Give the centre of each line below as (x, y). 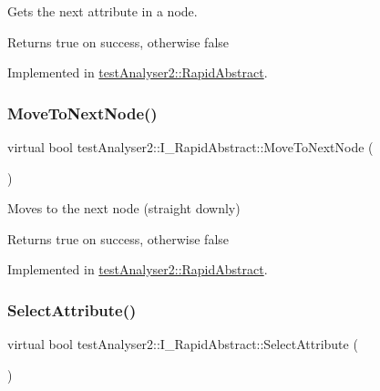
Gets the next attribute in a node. (103, 11)
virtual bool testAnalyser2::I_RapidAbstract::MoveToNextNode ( (190, 147)
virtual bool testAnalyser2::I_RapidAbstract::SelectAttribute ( (183, 344)
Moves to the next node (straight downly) (124, 208)
